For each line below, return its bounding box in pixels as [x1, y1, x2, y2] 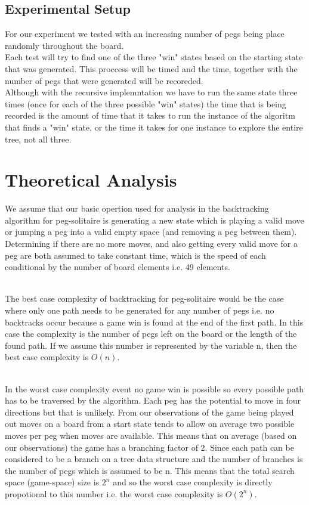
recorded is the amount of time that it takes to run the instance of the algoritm [5, 109, 295, 122]
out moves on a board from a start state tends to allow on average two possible [5, 417, 295, 430]
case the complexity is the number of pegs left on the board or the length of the [5, 327, 297, 340]
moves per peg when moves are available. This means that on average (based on [5, 429, 297, 441]
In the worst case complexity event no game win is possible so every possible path [5, 382, 304, 395]
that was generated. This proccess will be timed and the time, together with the [5, 62, 298, 75]
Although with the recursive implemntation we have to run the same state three [5, 86, 298, 98]
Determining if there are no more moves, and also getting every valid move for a [5, 237, 298, 250]
